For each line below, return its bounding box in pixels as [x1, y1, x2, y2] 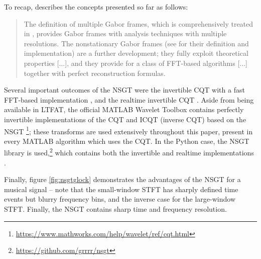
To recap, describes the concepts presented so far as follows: [4, 2, 188, 12]
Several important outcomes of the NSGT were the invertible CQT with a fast [4, 84, 245, 95]
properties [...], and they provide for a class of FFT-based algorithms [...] [24, 57, 247, 68]
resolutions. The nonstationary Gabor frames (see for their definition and [24, 38, 249, 48]
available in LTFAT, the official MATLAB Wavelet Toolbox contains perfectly [4, 104, 244, 115]
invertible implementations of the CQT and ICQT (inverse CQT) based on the [4, 114, 246, 124]
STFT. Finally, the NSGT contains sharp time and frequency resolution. [4, 204, 227, 214]
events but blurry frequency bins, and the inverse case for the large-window [4, 194, 235, 204]
